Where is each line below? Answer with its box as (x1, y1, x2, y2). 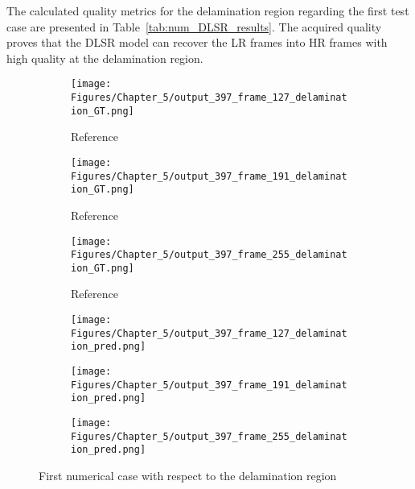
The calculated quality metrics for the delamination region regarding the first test (6, 2, 409, 19)
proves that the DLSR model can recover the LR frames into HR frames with (6, 34, 388, 51)
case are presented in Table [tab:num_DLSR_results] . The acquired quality (6, 18, 382, 35)
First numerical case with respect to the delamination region (39, 466, 337, 483)
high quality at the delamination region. (6, 49, 203, 66)
